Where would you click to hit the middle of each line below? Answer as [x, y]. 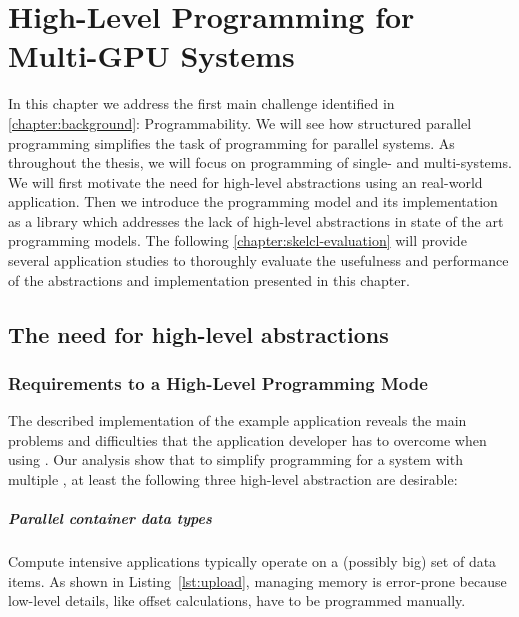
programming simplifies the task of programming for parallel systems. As [231, 142]
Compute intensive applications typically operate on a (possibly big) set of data [252, 561]
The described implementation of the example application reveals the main [237, 420]
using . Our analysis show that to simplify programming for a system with [235, 459]
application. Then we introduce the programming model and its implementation [253, 201]
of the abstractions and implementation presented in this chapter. [209, 279]
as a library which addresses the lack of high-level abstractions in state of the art [256, 220]
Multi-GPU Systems [151, 55]
